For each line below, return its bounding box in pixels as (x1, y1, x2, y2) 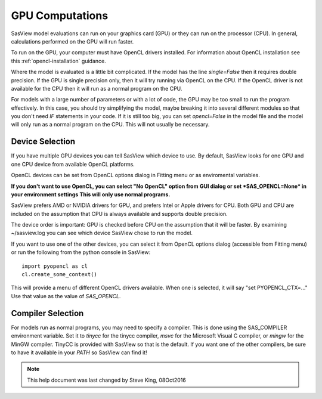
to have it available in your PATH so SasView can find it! (11, 349, 147, 356)
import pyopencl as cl (21, 262, 88, 270)
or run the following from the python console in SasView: (11, 249, 151, 256)
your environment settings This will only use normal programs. (11, 191, 171, 198)
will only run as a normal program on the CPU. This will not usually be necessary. (11, 121, 210, 128)
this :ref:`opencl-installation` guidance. (11, 57, 107, 64)
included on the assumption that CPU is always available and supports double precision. (11, 210, 228, 217)
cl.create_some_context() (21, 271, 98, 278)
